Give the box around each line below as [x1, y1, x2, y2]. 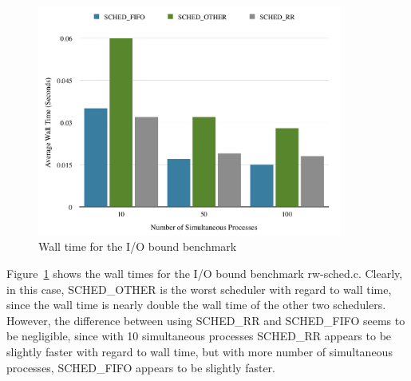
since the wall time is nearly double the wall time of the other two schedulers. [6, 296, 386, 313]
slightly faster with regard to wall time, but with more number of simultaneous [6, 343, 393, 359]
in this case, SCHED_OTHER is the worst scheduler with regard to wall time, [6, 280, 392, 297]
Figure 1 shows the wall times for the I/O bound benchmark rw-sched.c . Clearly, [6, 264, 403, 281]
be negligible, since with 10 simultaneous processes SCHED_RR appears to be [6, 327, 392, 344]
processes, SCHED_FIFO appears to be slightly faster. [6, 359, 275, 375]
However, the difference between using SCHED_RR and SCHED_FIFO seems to [6, 312, 405, 328]
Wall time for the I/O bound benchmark [38, 238, 237, 255]
